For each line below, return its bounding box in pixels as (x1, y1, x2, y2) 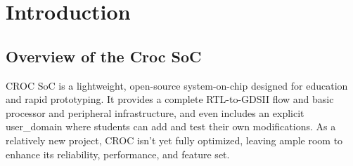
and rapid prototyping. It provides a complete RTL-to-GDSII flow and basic (6, 92, 334, 106)
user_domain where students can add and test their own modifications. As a (6, 119, 336, 134)
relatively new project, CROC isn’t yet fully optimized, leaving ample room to (6, 132, 343, 147)
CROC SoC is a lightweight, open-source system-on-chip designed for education (6, 78, 348, 92)
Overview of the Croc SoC (6, 45, 202, 67)
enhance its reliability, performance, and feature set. (6, 146, 230, 161)
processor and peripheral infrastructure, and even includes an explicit (6, 105, 304, 120)
